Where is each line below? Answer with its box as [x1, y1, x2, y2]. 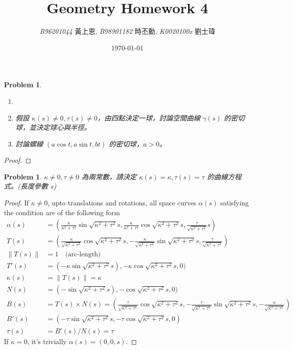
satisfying [220, 198, 249, 208]
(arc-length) [65, 251, 101, 258]
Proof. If [4, 198, 29, 208]
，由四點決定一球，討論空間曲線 [97, 112, 200, 123]
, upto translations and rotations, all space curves [48, 198, 196, 208]
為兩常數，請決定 [81, 171, 137, 181]
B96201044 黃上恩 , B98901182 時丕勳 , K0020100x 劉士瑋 [39, 26, 216, 36]
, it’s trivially [27, 336, 67, 346]
